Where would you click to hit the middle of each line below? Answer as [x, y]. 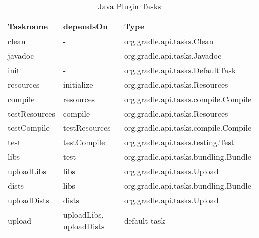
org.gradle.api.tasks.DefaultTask [180, 70]
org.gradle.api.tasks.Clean [169, 41]
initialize [78, 84]
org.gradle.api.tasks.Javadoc [173, 56]
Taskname [28, 26]
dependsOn [85, 26]
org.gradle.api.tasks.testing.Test [179, 142]
